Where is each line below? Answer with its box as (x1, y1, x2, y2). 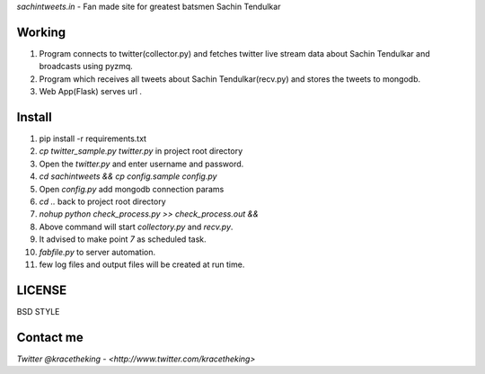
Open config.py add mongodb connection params (39, 183, 225, 194)
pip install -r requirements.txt (39, 133, 147, 144)
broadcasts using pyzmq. (39, 61, 134, 72)
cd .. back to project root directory (39, 196, 166, 207)
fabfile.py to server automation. (39, 246, 156, 257)
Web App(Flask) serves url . (39, 86, 143, 97)
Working (16, 24, 66, 40)
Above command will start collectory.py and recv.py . (39, 221, 234, 232)
